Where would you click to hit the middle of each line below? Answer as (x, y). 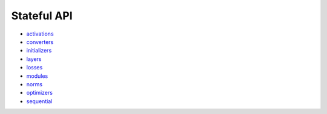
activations (40, 34)
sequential (39, 101)
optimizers (39, 93)
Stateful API (42, 16)
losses (35, 68)
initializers (39, 51)
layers (34, 59)
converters (40, 42)
